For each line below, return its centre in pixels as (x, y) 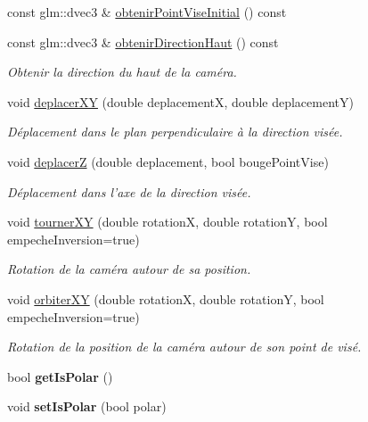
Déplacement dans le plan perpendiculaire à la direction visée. (175, 132)
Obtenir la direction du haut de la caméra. (122, 72)
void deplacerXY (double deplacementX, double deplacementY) (180, 101)
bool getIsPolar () (60, 376)
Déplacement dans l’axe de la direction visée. (129, 191)
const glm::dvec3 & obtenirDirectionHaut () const (143, 41)
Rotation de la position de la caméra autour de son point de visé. (184, 347)
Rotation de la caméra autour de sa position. (129, 269)
